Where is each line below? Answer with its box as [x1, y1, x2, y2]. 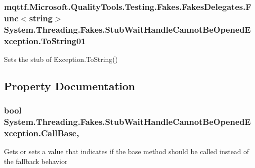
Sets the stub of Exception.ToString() [4, 54, 118, 64]
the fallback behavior [4, 156, 68, 167]
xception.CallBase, [4, 127, 79, 139]
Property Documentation [4, 78, 135, 93]
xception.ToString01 [4, 34, 86, 47]
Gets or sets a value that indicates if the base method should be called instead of [4, 146, 249, 157]
